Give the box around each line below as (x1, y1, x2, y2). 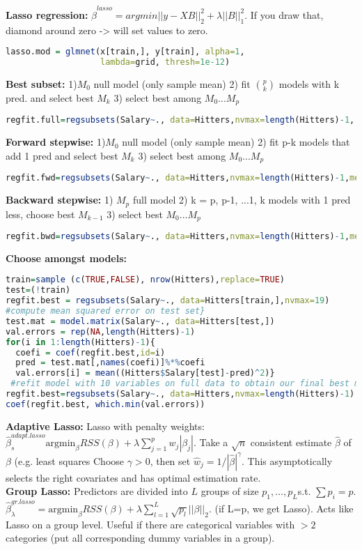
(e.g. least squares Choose (14, 453, 125, 468)
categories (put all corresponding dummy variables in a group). (6, 530, 275, 545)
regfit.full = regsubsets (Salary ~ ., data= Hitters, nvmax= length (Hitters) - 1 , (6, 115, 355, 125)
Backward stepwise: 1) (6, 192, 113, 207)
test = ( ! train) (6, 285, 71, 296)
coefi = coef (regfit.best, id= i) (15, 347, 166, 358)
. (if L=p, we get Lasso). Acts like (208, 501, 354, 515)
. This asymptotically (242, 453, 333, 468)
